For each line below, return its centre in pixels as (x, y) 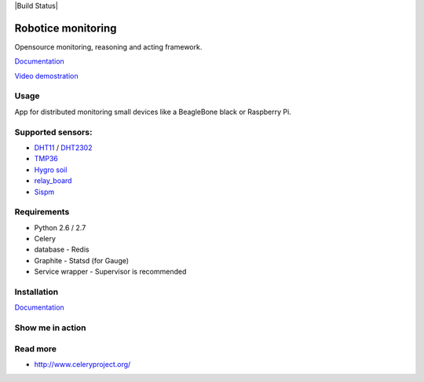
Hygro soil (51, 170)
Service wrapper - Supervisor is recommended (110, 272)
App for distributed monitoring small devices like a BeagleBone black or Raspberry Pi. (153, 112)
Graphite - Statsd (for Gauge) (82, 260)
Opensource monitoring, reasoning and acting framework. (108, 46)
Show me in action (50, 328)
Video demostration (46, 75)
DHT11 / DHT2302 (63, 147)
